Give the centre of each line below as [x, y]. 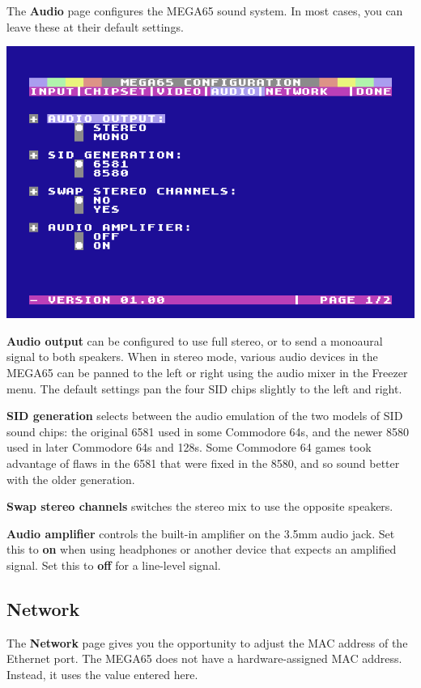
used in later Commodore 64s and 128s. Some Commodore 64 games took [189, 447]
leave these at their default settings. [95, 26]
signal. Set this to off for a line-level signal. [114, 565]
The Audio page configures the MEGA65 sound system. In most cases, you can [205, 11]
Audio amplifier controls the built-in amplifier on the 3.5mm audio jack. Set [201, 533]
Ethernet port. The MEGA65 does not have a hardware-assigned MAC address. [204, 658]
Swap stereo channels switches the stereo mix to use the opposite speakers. [200, 506]
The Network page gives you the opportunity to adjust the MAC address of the [207, 642]
